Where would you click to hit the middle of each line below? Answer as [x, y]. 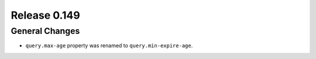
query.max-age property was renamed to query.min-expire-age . [109, 46]
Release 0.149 [45, 15]
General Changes [45, 31]
